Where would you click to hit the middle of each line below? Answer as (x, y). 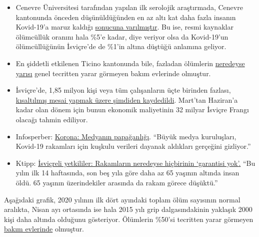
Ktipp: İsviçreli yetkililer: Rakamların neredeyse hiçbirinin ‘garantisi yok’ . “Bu (135, 163)
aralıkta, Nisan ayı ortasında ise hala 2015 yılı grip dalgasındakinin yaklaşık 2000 (128, 209)
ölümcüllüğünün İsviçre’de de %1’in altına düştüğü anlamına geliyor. (121, 46)
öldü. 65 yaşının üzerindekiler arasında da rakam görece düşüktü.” (117, 182)
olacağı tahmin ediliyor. (52, 119)
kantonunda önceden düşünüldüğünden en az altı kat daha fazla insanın (126, 17)
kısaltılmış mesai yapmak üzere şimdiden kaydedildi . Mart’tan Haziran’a (127, 99)
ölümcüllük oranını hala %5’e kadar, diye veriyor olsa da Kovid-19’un (122, 36)
